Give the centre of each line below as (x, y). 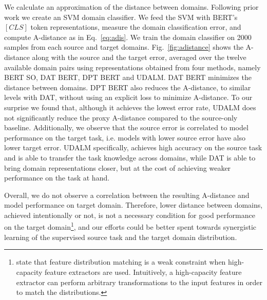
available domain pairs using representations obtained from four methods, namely (132, 67)
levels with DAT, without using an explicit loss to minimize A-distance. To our (128, 97)
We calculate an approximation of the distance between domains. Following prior (131, 7)
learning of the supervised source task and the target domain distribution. (121, 237)
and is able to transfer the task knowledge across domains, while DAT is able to (130, 157)
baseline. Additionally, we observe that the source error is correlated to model (126, 127)
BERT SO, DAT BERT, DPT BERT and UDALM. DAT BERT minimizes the (128, 77)
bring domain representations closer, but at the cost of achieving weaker (118, 167)
